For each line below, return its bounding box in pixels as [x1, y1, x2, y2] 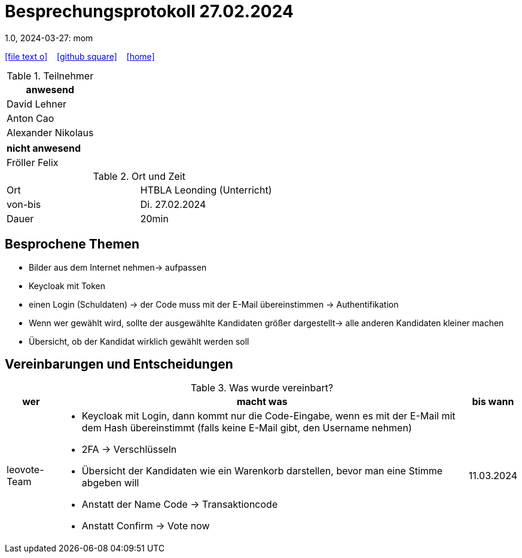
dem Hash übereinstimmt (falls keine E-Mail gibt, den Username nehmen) [81, 422, 412, 434]
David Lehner [7, 97, 67, 110]
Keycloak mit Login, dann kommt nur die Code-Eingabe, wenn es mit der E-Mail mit [81, 410, 456, 422]
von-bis [7, 198, 41, 210]
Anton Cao [7, 112, 54, 124]
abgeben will [81, 477, 139, 489]
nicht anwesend [7, 142, 81, 154]
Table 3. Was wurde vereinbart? [190, 382, 334, 394]
